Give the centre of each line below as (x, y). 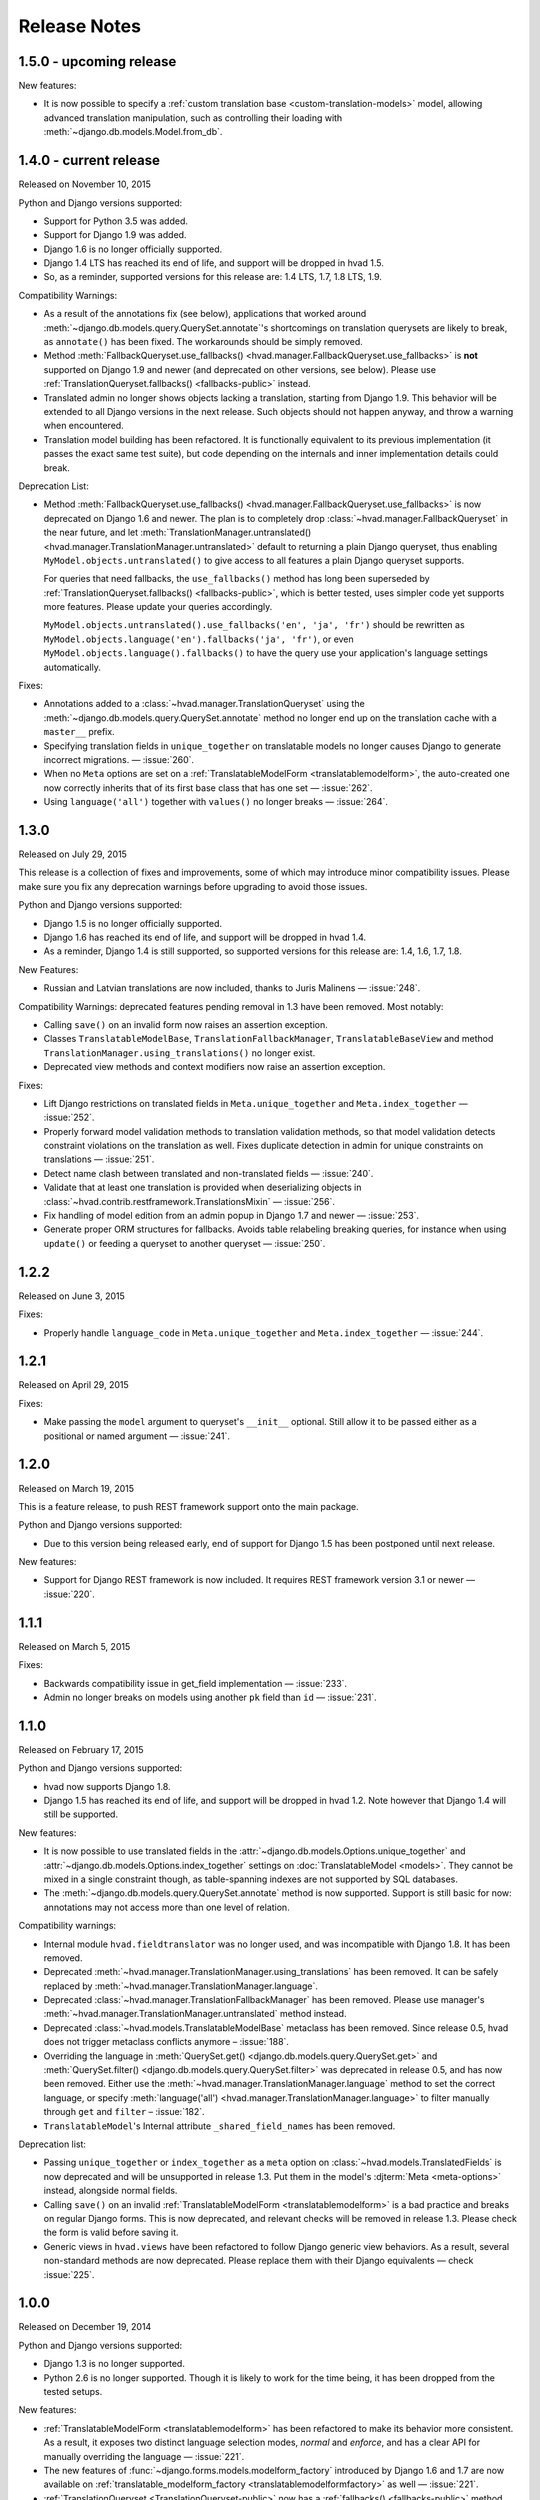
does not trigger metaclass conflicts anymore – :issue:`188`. (166, 2042)
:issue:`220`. (69, 1594)
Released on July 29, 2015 (72, 854)
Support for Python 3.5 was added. (116, 221)
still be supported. (81, 1814)
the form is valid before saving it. (111, 2232)
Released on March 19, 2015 (76, 1488)
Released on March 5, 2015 (74, 1646)
